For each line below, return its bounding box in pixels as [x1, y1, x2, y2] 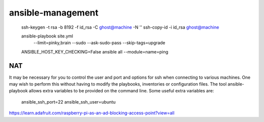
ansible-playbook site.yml [21, 33, 73, 39]
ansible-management [9, 7, 99, 18]
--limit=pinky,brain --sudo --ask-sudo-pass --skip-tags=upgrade [33, 40, 166, 46]
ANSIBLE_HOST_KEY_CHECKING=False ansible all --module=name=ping [21, 49, 169, 54]
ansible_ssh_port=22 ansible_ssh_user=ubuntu [21, 99, 116, 105]
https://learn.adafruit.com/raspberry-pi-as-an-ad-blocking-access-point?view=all [9, 110, 175, 116]
